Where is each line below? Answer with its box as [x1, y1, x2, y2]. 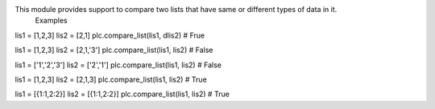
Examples [35, 16, 68, 26]
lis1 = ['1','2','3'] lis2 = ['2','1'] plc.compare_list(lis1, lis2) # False [14, 60, 222, 70]
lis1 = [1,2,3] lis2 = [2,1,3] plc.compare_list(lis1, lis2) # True [14, 75, 207, 84]
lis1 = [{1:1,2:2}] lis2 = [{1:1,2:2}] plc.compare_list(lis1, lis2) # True [14, 89, 230, 99]
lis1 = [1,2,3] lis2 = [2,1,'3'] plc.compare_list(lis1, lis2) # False [14, 45, 213, 55]
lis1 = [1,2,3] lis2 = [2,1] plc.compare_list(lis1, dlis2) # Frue [14, 30, 205, 40]
